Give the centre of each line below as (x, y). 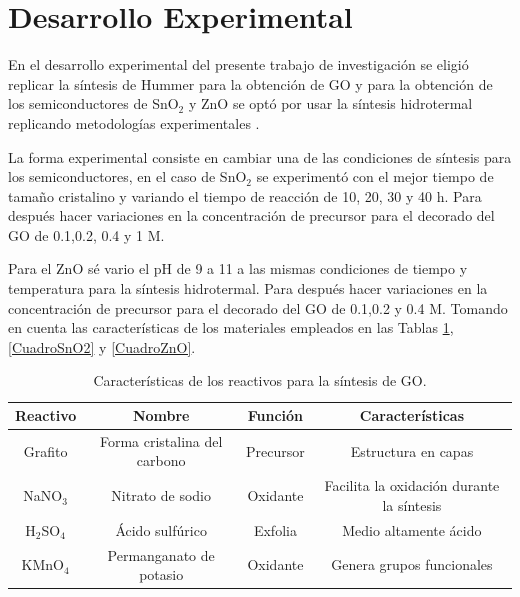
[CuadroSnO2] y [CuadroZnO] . (102, 346)
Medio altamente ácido (412, 529)
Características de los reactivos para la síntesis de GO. (260, 380)
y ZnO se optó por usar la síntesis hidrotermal (330, 103)
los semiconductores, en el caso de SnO (127, 176)
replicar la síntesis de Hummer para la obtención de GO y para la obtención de (250, 83)
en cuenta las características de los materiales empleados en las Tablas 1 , (231, 327)
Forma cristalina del (161, 440)
